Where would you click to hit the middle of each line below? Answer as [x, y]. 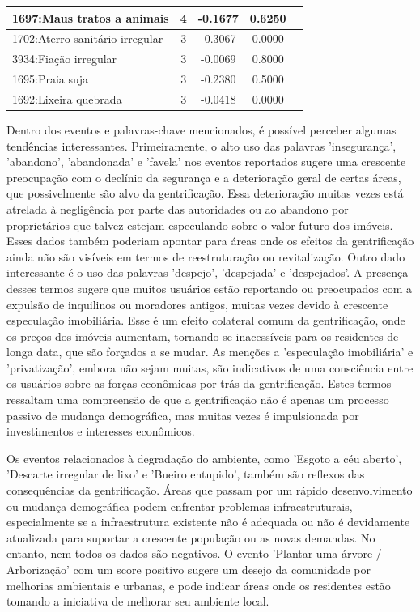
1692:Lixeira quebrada [67, 98]
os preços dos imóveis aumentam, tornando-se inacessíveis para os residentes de [203, 336]
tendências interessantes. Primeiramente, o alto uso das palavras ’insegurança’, [202, 145]
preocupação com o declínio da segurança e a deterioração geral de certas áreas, [204, 177]
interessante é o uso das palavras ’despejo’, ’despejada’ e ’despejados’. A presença [208, 272]
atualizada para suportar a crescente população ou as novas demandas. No [191, 537]
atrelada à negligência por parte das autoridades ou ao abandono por [178, 208]
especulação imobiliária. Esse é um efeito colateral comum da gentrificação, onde [206, 320]
